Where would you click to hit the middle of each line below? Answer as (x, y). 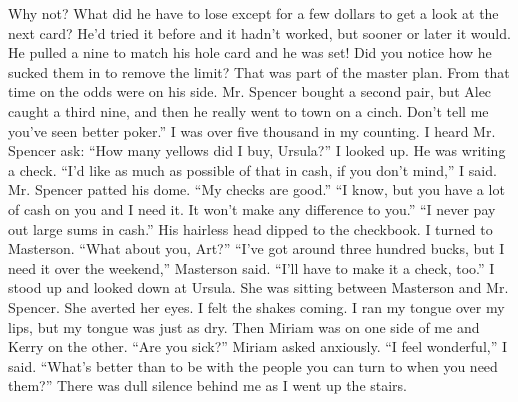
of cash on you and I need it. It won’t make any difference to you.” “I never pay (252, 208)
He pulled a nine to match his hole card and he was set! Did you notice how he (250, 52)
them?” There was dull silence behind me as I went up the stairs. (208, 385)
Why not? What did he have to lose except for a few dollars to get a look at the (253, 13)
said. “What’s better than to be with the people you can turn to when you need (253, 365)
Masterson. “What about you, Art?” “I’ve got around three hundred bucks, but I (256, 248)
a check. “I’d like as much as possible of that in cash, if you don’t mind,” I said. (252, 169)
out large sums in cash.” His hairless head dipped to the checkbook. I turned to (250, 228)
